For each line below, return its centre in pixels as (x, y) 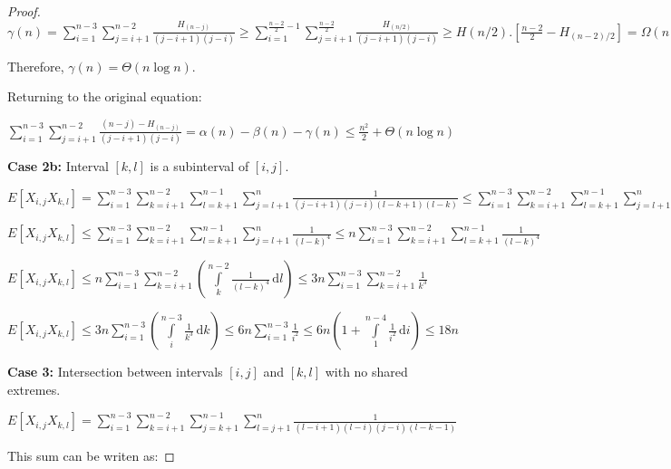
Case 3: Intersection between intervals (115, 372)
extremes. (34, 389)
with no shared (366, 372)
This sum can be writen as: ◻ (91, 455)
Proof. (24, 11)
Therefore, (36, 66)
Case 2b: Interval (58, 166)
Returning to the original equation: (105, 96)
